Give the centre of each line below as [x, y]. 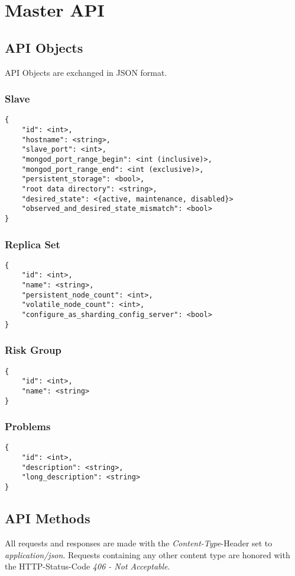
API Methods [48, 518]
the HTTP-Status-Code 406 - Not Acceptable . [87, 566]
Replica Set [33, 244]
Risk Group [33, 350]
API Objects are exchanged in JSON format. [86, 72]
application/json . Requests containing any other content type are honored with [147, 554]
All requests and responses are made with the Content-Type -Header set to [139, 543]
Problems [28, 426]
